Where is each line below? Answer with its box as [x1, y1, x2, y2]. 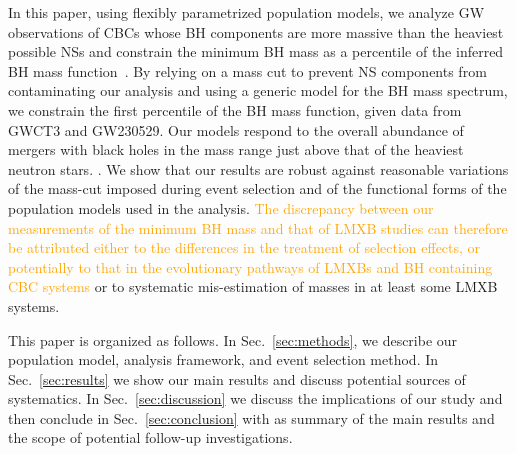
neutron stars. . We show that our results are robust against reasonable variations [8, 158, 509, 179]
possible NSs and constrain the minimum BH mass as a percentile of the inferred [8, 41, 504, 62]
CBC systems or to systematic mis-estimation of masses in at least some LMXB [8, 276, 498, 297]
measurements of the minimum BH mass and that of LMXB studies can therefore [8, 217, 508, 238]
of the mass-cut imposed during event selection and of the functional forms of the [8, 178, 507, 199]
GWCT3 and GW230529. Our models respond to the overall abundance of [8, 119, 464, 140]
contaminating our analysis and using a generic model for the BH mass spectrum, [8, 80, 508, 101]
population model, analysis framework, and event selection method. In [8, 349, 439, 370]
